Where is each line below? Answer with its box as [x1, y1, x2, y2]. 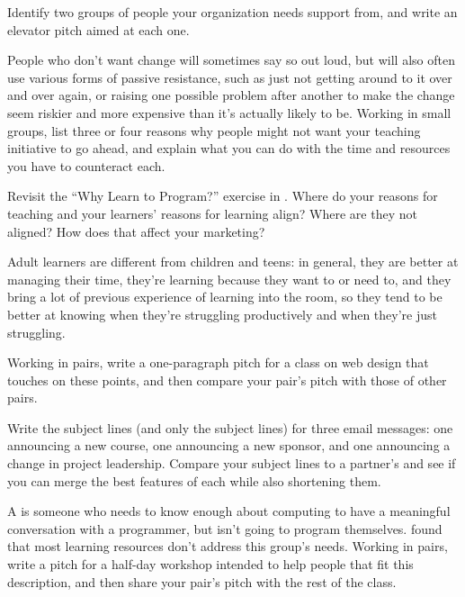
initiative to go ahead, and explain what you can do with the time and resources [7, 139, 451, 158]
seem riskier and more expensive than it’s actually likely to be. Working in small [7, 103, 452, 122]
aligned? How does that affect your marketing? [7, 222, 265, 240]
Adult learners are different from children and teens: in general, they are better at [7, 252, 459, 271]
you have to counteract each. [7, 156, 165, 175]
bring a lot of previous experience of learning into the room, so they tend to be [7, 287, 443, 306]
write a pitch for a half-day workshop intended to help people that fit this [7, 555, 414, 574]
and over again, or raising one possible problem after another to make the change [7, 86, 455, 104]
